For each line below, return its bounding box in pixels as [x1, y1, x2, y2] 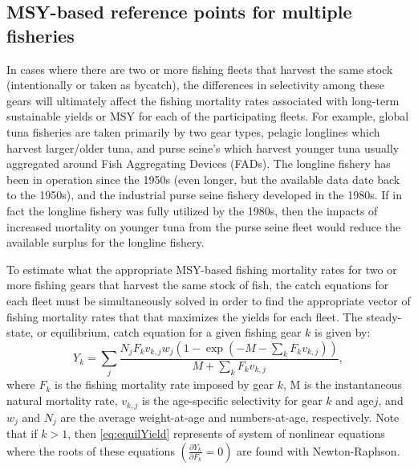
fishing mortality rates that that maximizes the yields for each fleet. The [6, 308, 363, 325]
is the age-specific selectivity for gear [142, 392, 323, 409]
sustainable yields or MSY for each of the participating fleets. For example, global [6, 108, 409, 125]
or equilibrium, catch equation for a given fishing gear [37, 324, 302, 341]
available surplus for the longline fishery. [6, 234, 205, 251]
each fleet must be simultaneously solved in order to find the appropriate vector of [6, 292, 411, 309]
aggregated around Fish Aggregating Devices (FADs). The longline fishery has [6, 155, 391, 172]
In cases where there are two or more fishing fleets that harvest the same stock [6, 60, 393, 77]
